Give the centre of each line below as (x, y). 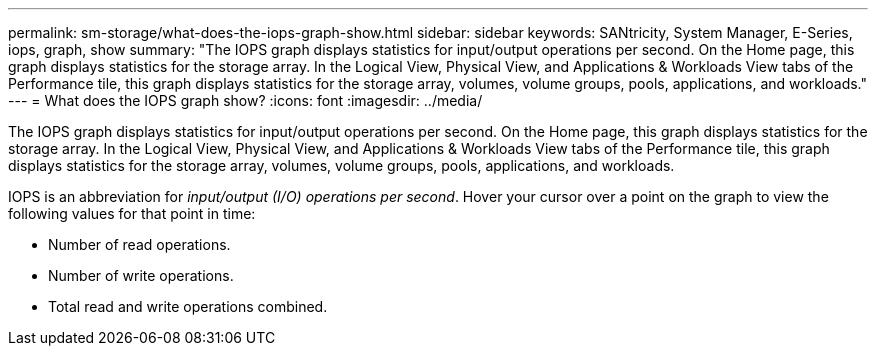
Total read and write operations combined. (188, 306)
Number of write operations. (141, 275)
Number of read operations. (139, 244)
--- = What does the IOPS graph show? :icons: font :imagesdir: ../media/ (245, 100)
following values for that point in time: (132, 213)
